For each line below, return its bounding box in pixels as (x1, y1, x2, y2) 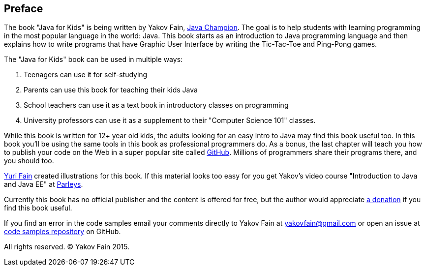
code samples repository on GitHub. (4, 227, 121, 236)
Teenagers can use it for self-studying (24, 70, 148, 79)
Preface (4, 2, 43, 15)
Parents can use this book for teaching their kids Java (24, 86, 198, 94)
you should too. (4, 156, 54, 165)
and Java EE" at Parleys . (4, 180, 83, 189)
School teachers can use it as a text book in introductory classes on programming (24, 101, 289, 110)
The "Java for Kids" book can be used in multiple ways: (4, 55, 183, 64)
